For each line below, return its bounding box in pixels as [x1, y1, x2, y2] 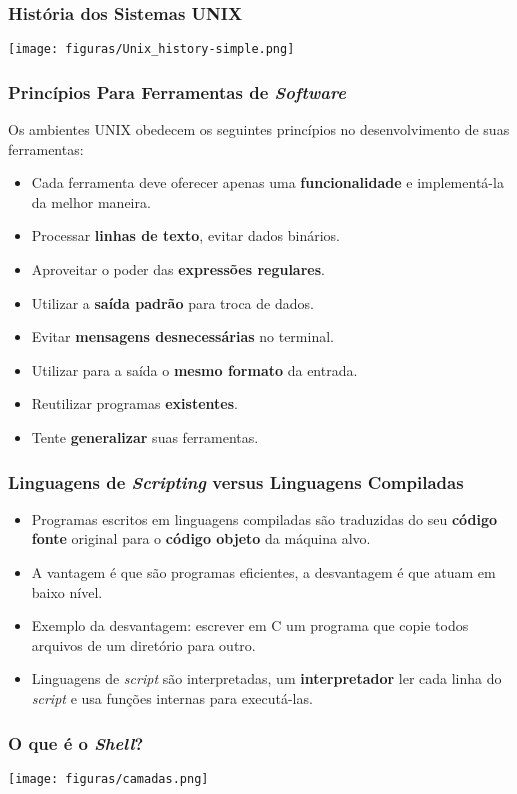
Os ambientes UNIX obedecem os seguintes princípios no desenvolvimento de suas [8, 119, 510, 140]
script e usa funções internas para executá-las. [31, 688, 313, 708]
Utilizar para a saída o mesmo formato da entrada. [31, 359, 358, 380]
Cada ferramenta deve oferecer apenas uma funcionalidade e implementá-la [31, 172, 504, 193]
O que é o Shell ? [8, 730, 144, 755]
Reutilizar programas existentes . [31, 393, 238, 414]
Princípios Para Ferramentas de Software [8, 79, 346, 104]
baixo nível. [31, 581, 103, 602]
